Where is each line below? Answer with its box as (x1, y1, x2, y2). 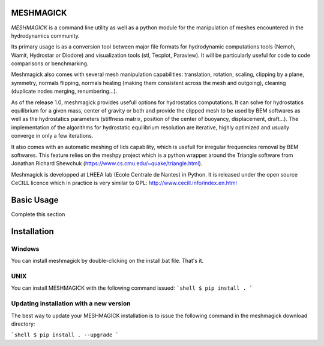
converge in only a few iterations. (11, 132, 94, 139)
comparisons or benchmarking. (11, 60, 89, 67)
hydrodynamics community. (11, 32, 80, 39)
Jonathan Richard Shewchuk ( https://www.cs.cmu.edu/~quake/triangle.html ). (11, 160, 203, 167)
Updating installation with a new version (11, 299, 131, 308)
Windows (11, 244, 40, 253)
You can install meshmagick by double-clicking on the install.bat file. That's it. (11, 257, 204, 265)
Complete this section (11, 211, 65, 218)
